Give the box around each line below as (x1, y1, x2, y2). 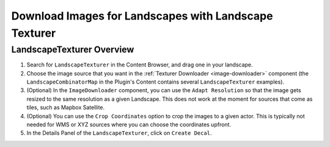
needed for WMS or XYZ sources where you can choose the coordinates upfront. (26, 121, 232, 128)
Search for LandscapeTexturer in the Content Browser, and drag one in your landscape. (26, 61, 253, 68)
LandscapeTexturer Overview (11, 44, 134, 55)
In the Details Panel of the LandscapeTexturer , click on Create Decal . (26, 129, 212, 137)
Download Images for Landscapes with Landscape (11, 9, 273, 23)
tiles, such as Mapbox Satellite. (26, 104, 105, 111)
